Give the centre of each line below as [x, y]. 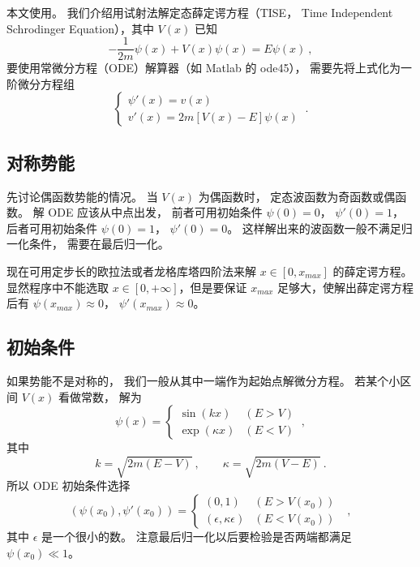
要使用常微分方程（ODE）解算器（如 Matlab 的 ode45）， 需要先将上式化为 [204, 68]
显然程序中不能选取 [58, 287]
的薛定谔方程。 [373, 271]
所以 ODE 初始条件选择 [69, 485]
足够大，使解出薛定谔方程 [346, 287]
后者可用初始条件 [52, 228]
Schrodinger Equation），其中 [80, 28]
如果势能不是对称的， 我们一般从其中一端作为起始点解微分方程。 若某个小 [204, 380]
